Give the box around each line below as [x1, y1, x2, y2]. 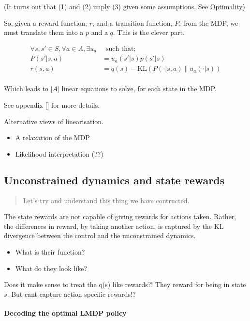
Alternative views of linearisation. [4, 116, 103, 126]
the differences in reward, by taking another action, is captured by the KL [4, 221, 224, 231]
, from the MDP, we [179, 17, 238, 28]
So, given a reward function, [4, 17, 87, 28]
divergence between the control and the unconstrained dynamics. [4, 230, 196, 241]
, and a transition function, [92, 17, 173, 28]
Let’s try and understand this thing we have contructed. [23, 195, 190, 205]
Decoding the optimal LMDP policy [4, 307, 127, 318]
